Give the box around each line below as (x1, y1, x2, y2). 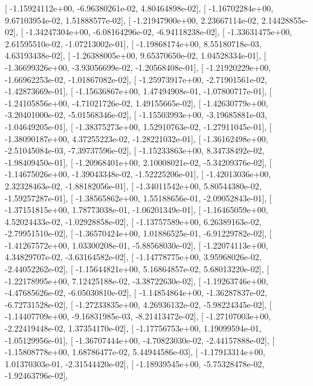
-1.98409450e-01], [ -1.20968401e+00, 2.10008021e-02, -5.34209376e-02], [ (5, 155, 272, 168)
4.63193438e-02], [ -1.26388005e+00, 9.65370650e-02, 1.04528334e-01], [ (5, 49, 266, 62)
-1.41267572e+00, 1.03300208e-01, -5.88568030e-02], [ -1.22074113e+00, (5, 238, 268, 251)
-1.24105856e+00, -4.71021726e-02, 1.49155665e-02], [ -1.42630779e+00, (5, 96, 268, 109)
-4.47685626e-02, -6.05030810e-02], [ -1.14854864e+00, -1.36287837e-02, (5, 286, 267, 299)
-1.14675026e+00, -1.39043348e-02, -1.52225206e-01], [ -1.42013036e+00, (5, 168, 271, 180)
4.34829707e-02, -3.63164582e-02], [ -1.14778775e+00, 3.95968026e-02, (5, 250, 262, 263)
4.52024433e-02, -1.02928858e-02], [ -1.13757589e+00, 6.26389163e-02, (5, 215, 262, 227)
